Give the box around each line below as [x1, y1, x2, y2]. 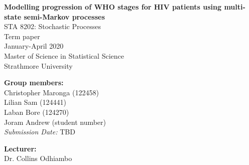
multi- [224, 2, 245, 12]
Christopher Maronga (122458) [4, 87, 99, 97]
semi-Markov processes [24, 11, 105, 22]
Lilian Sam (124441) [4, 97, 66, 107]
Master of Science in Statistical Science [4, 50, 124, 61]
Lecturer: [4, 143, 37, 153]
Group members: [4, 77, 64, 88]
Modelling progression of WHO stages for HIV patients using [4, 2, 222, 12]
